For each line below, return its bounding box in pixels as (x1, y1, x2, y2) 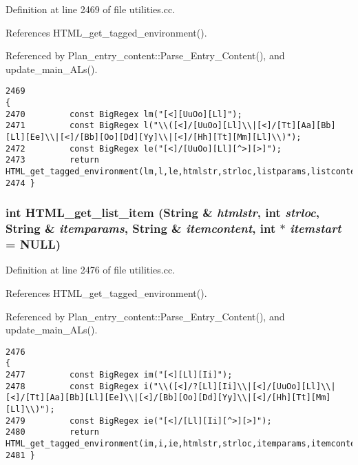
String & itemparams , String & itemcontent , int (6, 220, 276, 237)
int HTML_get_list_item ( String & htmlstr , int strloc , (6, 204, 320, 221)
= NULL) (6, 236, 61, 253)
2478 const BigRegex (6, 381, 139, 391)
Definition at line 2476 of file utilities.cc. (6, 262, 176, 277)
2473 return (6, 155, 100, 165)
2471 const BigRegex (6, 121, 139, 131)
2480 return (6, 427, 100, 437)
